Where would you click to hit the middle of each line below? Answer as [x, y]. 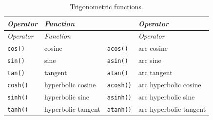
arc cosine [153, 48]
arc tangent [155, 72]
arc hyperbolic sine [166, 96]
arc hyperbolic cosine [170, 85]
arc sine [150, 60]
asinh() [119, 97]
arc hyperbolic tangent [172, 109]
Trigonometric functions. [106, 6]
